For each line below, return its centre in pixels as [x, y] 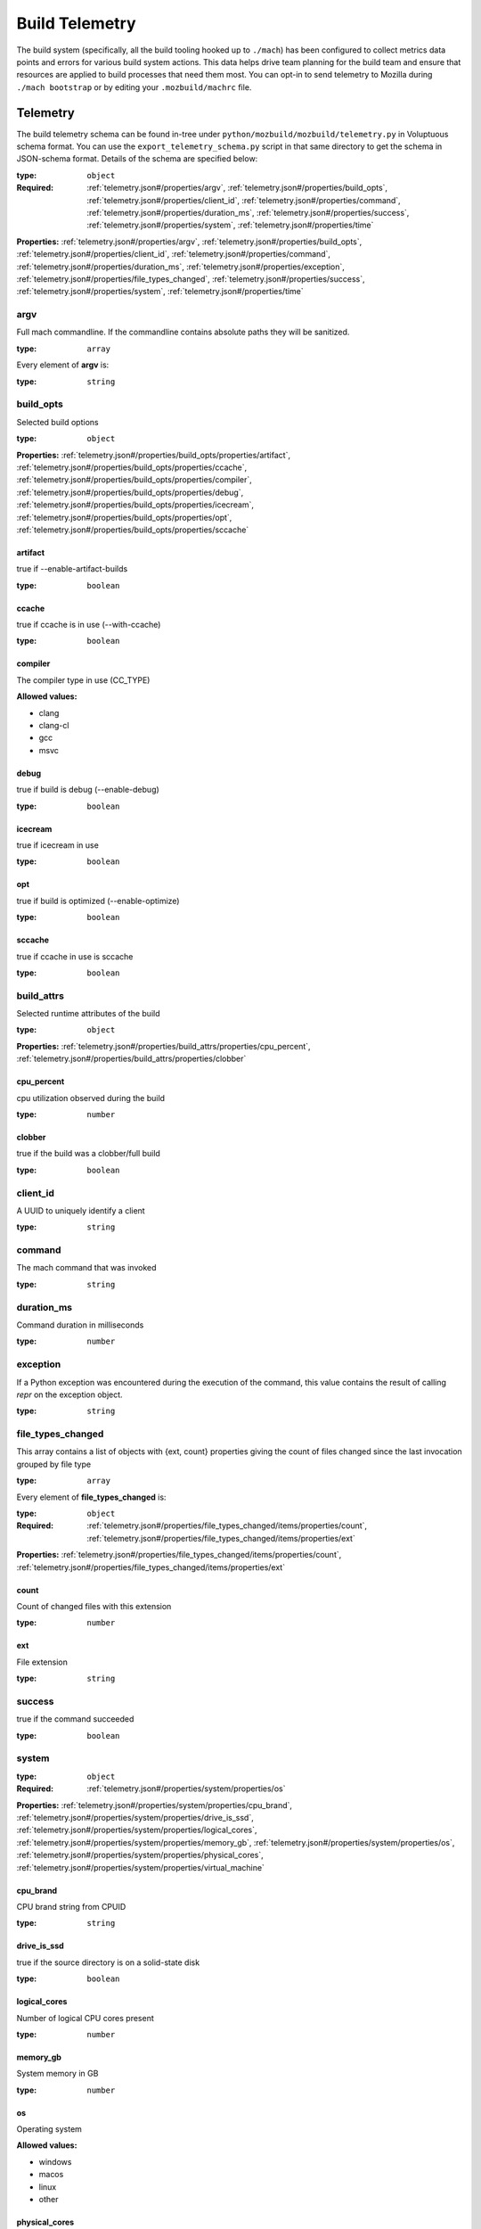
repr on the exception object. [70, 1394]
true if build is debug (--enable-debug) [88, 790]
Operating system [49, 2129]
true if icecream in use [58, 845]
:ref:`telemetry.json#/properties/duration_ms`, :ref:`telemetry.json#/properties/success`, [248, 212]
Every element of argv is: [63, 365]
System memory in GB [57, 2074]
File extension [42, 1662]
